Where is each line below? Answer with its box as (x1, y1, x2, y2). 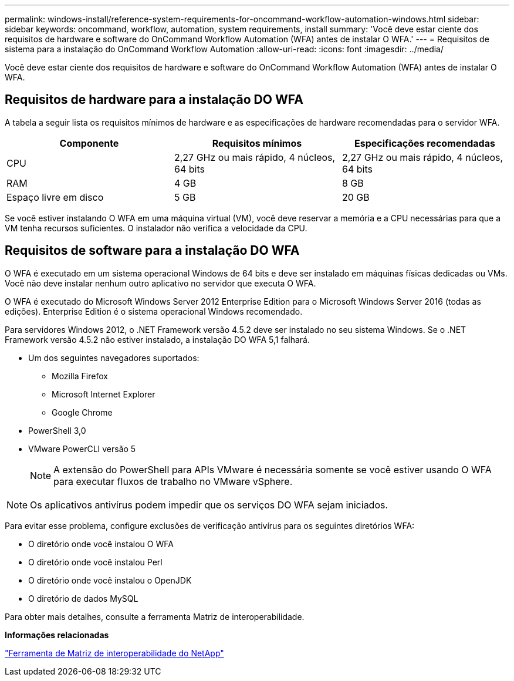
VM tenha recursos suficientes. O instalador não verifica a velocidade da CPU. (5, 222, 307, 233)
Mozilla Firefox (52, 370, 108, 381)
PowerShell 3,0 (28, 425, 86, 436)
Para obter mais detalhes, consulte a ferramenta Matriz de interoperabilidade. (5, 611, 305, 622)
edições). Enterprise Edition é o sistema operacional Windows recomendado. (5, 306, 303, 316)
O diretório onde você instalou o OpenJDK (28, 575, 192, 585)
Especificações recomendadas (354, 137, 495, 149)
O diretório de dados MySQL (28, 593, 138, 604)
